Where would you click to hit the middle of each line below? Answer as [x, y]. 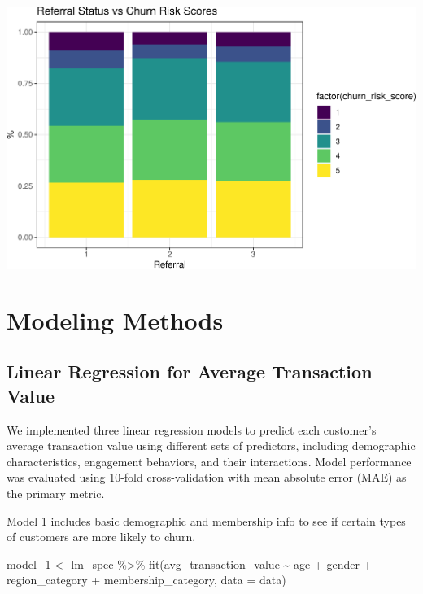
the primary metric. [56, 494]
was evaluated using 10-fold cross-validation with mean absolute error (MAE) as [207, 477]
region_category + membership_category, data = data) [146, 580]
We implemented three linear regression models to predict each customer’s [192, 429]
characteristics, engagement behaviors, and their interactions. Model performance [209, 461]
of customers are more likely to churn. [101, 537]
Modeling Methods [115, 319]
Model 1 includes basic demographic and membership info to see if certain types [206, 520]
